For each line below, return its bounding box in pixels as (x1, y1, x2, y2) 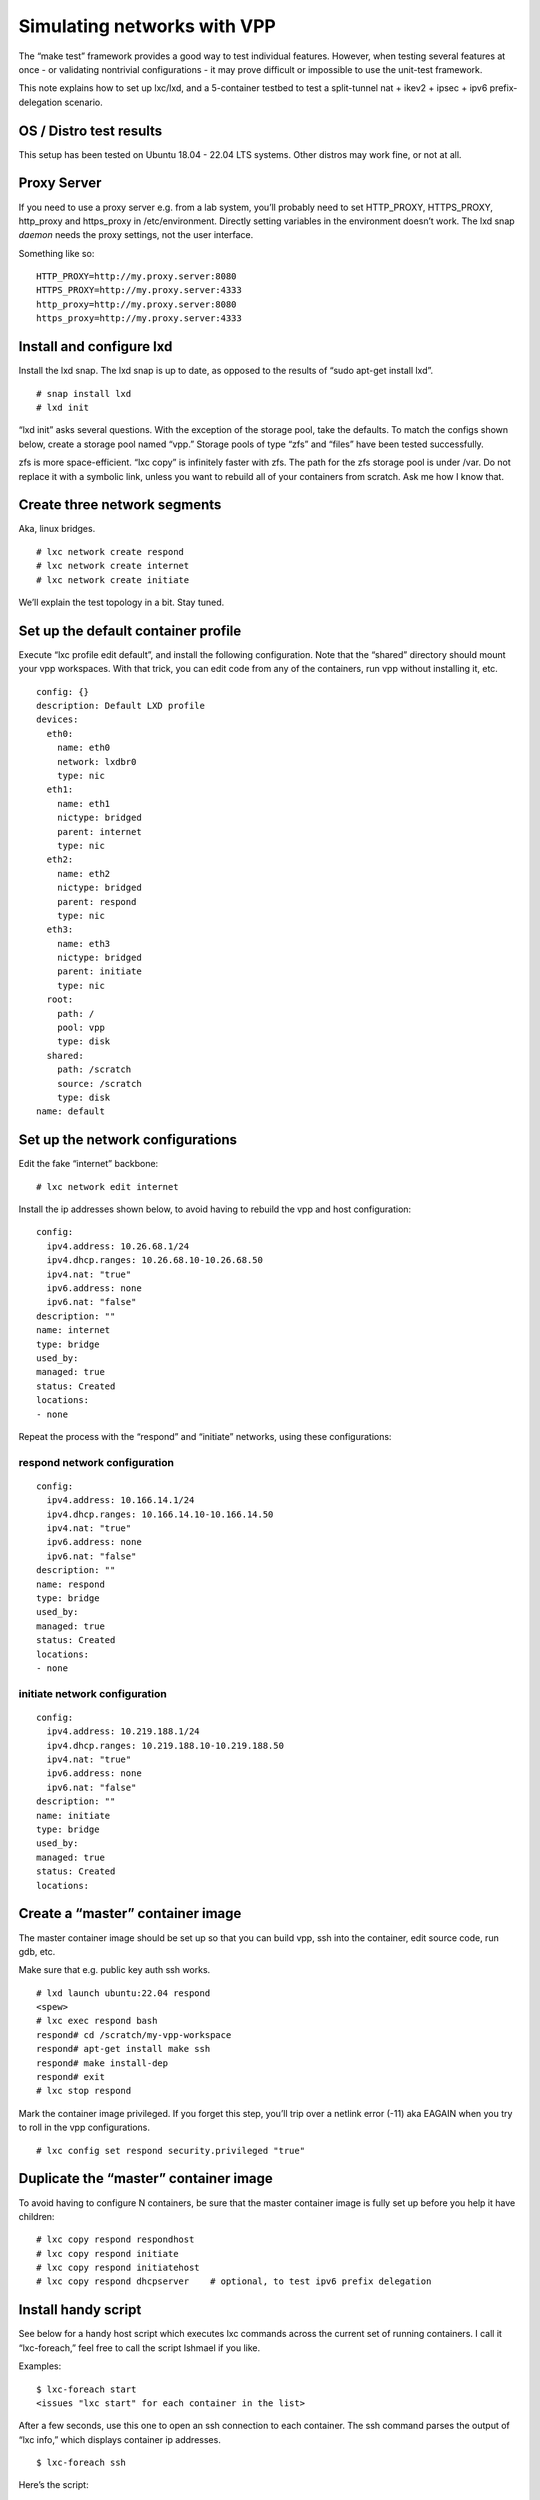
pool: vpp (56, 1022, 105, 1034)
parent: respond (56, 896, 137, 907)
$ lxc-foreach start (36, 2383, 137, 2395)
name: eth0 (56, 742, 111, 754)
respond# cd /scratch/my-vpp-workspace (36, 2029, 232, 2040)
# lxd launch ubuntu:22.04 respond (36, 1987, 211, 1999)
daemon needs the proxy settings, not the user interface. (18, 229, 254, 241)
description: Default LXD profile (36, 700, 205, 712)
